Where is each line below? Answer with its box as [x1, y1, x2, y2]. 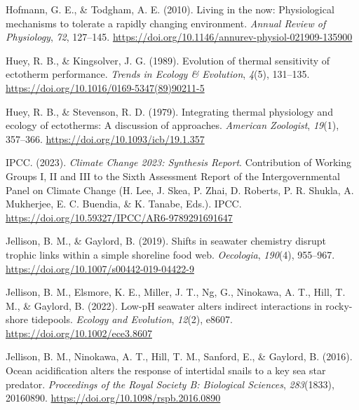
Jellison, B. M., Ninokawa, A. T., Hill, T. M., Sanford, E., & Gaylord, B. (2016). [6, 349, 353, 364]
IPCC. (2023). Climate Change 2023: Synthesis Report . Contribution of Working [6, 155, 352, 170]
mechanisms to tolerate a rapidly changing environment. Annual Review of [6, 15, 326, 30]
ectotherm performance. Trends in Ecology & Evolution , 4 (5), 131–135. [6, 67, 310, 81]
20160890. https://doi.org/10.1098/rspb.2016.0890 [6, 390, 221, 405]
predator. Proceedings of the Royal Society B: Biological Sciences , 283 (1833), [6, 376, 334, 391]
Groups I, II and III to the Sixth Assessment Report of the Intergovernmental [6, 168, 340, 183]
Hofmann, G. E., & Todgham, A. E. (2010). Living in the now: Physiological [6, 2, 334, 16]
